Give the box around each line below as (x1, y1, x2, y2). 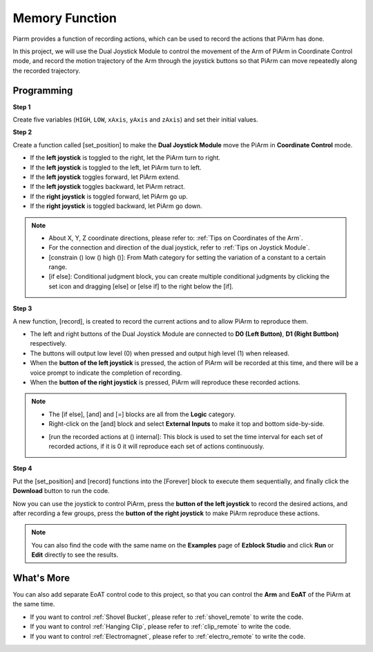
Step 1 (12, 102, 31, 111)
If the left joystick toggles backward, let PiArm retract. (30, 183, 186, 191)
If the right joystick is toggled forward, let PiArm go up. (30, 192, 188, 201)
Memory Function (12, 10, 117, 26)
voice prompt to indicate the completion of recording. (30, 369, 182, 377)
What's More (12, 572, 70, 584)
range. (48, 263, 68, 271)
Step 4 (12, 464, 32, 473)
